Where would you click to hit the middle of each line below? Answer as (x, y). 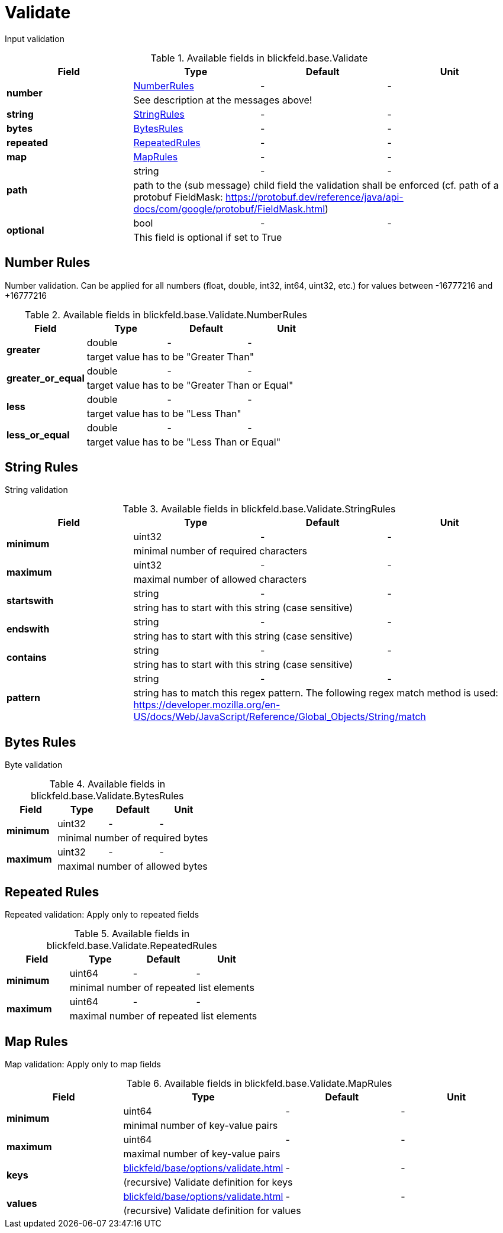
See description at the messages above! (223, 100)
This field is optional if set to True (208, 237)
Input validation (35, 38)
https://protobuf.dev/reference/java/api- (315, 197)
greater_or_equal (46, 378)
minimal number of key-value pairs (201, 1125)
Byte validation (34, 765)
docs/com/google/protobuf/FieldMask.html (229, 209)
